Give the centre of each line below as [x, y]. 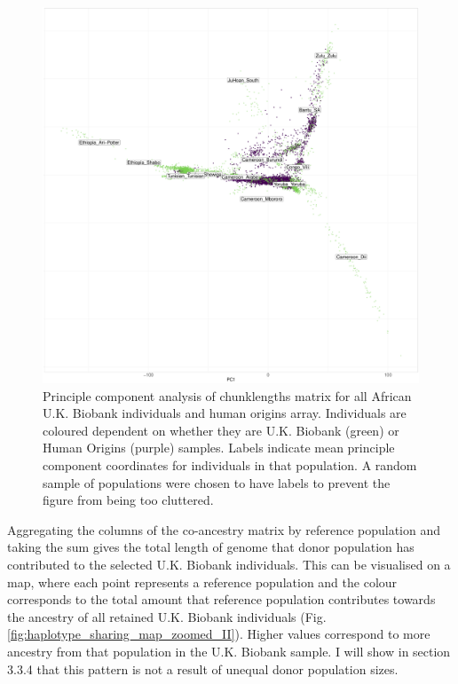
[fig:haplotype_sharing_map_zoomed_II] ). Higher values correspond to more [219, 634]
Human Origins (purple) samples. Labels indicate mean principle [219, 448]
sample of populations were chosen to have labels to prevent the [217, 482]
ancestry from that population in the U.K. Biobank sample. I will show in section [229, 651]
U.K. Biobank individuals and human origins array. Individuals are [225, 413]
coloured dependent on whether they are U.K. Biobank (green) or [221, 430]
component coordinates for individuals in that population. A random [230, 464]
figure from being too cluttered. [128, 500]
